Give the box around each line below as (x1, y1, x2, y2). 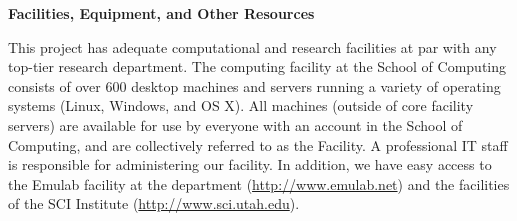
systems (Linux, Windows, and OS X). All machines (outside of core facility (8, 95, 474, 116)
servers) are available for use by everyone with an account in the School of (8, 114, 463, 135)
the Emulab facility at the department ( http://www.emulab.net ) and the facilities (8, 173, 510, 194)
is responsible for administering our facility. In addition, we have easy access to (8, 154, 492, 175)
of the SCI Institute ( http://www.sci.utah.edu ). (8, 193, 300, 214)
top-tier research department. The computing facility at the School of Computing (8, 56, 507, 77)
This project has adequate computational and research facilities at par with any (8, 36, 497, 57)
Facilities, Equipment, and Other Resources (8, 3, 315, 23)
